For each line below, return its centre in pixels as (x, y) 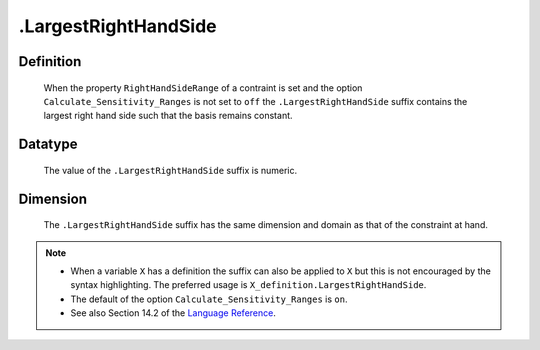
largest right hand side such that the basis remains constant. (168, 116)
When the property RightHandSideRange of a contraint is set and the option (203, 87)
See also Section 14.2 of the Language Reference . (173, 313)
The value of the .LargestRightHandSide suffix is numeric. (170, 170)
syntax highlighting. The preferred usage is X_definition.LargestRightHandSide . (248, 285)
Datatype (48, 144)
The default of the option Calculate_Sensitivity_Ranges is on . (209, 299)
